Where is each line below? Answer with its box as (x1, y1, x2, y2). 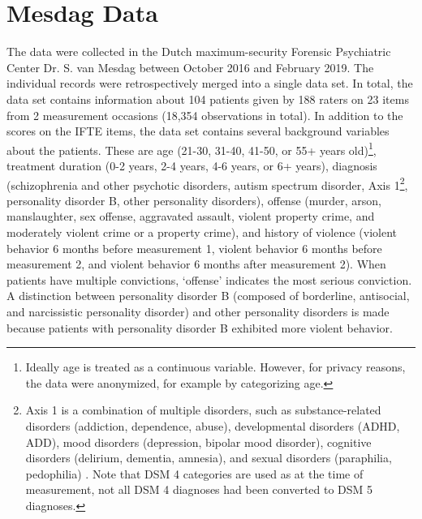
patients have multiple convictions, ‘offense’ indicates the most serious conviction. (6, 271, 412, 288)
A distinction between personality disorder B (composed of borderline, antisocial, (6, 287, 410, 304)
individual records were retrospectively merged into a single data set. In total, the (6, 75, 413, 92)
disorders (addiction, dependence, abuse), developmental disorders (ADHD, (25, 417, 400, 434)
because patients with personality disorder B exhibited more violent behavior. (6, 319, 393, 336)
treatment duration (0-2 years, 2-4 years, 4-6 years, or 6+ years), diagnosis (6, 157, 377, 174)
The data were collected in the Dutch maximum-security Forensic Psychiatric (6, 43, 391, 60)
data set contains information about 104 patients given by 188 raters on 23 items (6, 90, 409, 107)
